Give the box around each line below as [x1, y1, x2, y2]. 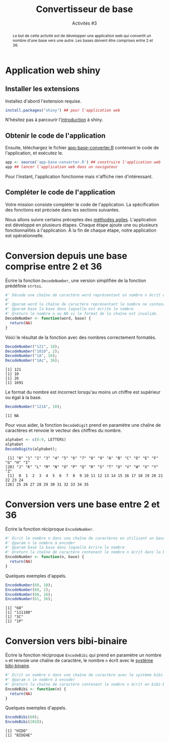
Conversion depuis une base [5, 250, 127, 261]
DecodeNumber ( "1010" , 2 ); [5, 348, 59, 354]
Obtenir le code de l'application [5, 131, 106, 140]
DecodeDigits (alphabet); [5, 446, 57, 451]
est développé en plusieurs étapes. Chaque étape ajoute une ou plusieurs [5, 222, 158, 228]
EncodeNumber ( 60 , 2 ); [5, 587, 51, 592]
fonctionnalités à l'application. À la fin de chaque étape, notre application [5, 227, 157, 233]
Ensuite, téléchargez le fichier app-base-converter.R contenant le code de [5, 145, 159, 151]
